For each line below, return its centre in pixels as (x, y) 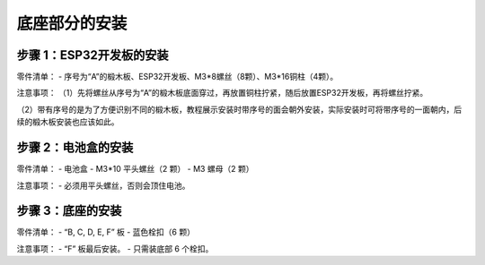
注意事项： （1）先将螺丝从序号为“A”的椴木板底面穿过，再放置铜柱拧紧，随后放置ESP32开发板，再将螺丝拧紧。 (222, 93)
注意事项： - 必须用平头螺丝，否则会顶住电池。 (103, 185)
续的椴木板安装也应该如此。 (68, 122)
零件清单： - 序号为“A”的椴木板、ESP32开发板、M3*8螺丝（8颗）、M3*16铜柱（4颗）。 (177, 77)
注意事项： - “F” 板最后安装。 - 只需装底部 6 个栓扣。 (115, 248)
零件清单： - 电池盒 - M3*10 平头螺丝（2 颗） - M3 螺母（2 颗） (135, 169)
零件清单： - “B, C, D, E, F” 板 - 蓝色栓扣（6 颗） (106, 232)
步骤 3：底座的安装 (69, 211)
